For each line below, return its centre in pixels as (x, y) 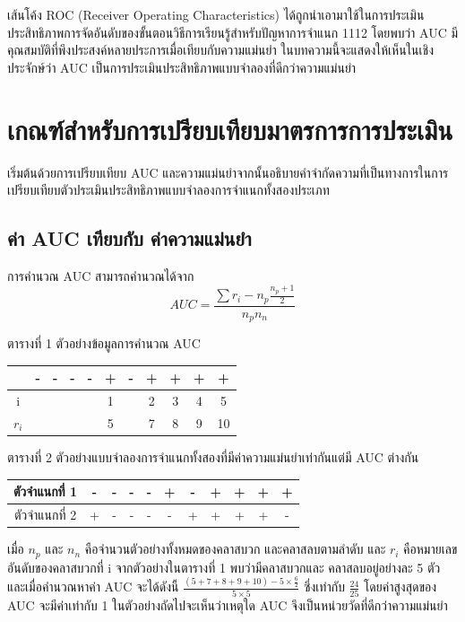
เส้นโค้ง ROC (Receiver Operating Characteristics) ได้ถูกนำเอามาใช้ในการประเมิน (216, 14)
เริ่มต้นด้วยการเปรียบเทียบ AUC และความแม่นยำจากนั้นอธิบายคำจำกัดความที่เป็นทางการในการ (228, 172)
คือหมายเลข (431, 549)
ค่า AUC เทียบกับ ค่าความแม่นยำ (129, 238)
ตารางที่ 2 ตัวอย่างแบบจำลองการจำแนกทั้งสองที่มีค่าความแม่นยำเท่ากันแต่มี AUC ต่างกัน (213, 457)
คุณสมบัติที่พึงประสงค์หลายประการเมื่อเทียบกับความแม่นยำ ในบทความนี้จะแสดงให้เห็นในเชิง (220, 50)
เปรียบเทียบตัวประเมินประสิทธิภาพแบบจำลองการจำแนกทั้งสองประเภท (168, 190)
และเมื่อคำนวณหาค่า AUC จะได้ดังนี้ (93, 587)
